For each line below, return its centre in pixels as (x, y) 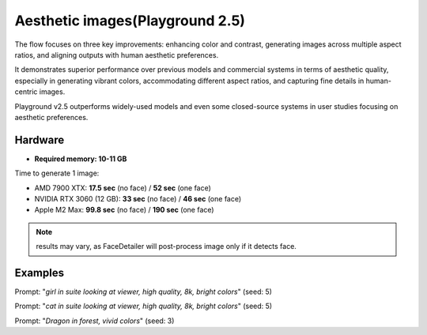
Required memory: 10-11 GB (81, 159)
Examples (40, 273)
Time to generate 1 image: (57, 173)
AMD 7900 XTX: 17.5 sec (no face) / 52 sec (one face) (123, 188)
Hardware (40, 139)
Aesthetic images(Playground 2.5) (130, 21)
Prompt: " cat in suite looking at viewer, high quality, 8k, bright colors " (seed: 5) (144, 306)
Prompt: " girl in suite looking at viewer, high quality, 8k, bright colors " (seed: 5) (144, 292)
